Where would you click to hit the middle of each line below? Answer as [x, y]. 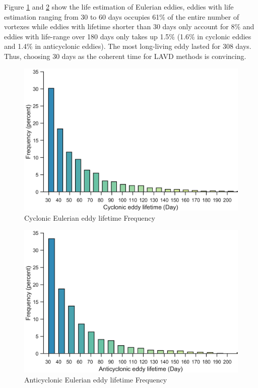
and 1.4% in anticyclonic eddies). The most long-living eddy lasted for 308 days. [128, 46]
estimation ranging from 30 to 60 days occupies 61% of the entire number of [122, 16]
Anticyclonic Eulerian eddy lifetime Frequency [96, 379]
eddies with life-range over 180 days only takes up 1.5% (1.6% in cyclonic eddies [128, 36]
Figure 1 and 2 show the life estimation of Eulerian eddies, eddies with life [119, 7]
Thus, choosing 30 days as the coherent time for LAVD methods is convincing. [125, 56]
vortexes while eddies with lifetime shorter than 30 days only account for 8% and [129, 26]
